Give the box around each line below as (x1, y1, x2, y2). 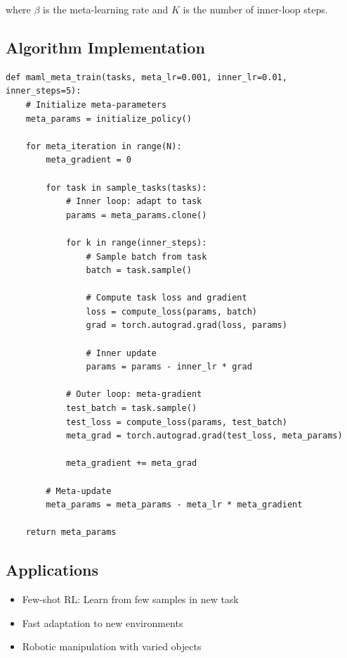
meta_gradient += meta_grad (65, 458, 197, 469)
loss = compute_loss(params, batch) (86, 306, 257, 317)
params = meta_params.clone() (65, 210, 207, 220)
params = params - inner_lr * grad (86, 362, 252, 372)
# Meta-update (46, 486, 112, 496)
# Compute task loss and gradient (86, 293, 247, 303)
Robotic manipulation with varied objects (22, 639, 202, 654)
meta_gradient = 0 (46, 155, 131, 165)
